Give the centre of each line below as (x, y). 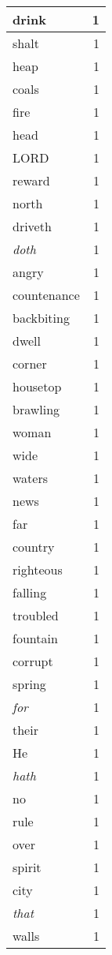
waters (31, 478)
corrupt (33, 661)
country (34, 547)
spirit (27, 867)
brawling (36, 409)
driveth (32, 226)
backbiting (41, 318)
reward (31, 180)
